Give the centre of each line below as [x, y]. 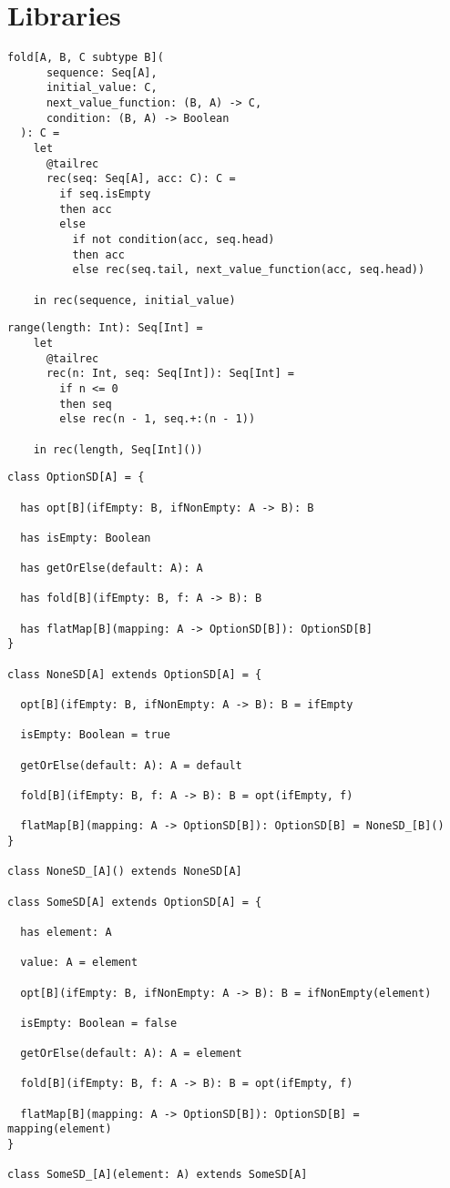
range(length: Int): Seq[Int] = [105, 328]
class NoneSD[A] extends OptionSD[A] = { [135, 674]
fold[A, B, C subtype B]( [86, 58]
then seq [86, 404]
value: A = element [79, 963]
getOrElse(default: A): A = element [131, 1054]
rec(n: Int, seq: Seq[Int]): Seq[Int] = [170, 374]
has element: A [66, 932]
